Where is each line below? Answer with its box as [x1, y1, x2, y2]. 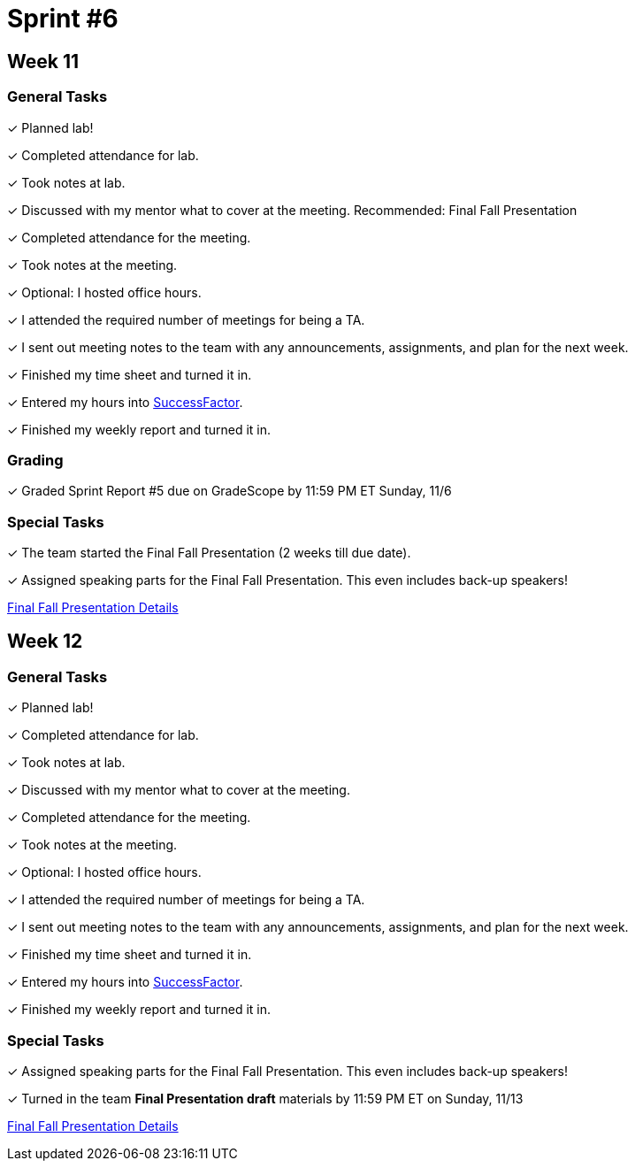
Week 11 [7, 50, 80, 73]
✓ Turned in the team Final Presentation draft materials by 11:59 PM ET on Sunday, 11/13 [7, 1091, 524, 1107]
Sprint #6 [7, 4, 119, 34]
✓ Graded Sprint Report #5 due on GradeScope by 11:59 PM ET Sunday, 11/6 [7, 483, 452, 499]
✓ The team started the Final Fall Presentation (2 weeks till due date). [7, 545, 411, 561]
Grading [7, 450, 64, 469]
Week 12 [7, 630, 83, 653]
